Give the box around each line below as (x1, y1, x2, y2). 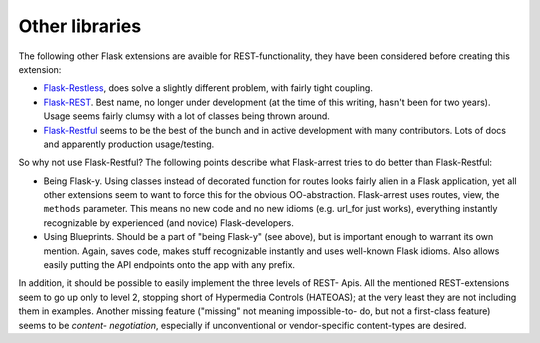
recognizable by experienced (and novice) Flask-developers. (43, 216, 294, 229)
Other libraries (18, 15, 142, 37)
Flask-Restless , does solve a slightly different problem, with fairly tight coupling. (43, 82, 374, 94)
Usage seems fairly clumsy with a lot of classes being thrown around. (43, 110, 330, 122)
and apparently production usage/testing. (43, 138, 215, 150)
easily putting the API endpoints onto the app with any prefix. (43, 259, 295, 271)
